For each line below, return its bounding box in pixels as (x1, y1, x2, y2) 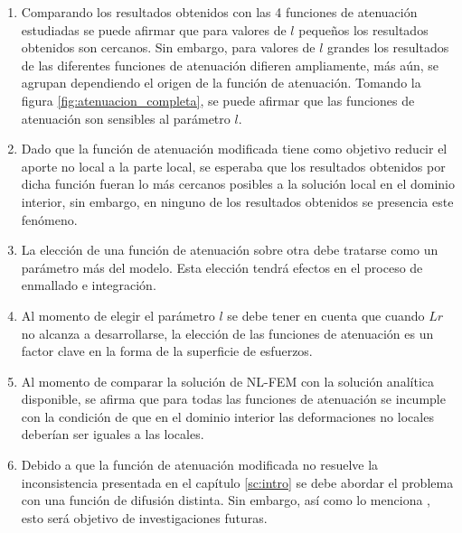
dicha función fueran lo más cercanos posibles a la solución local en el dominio (21, 174, 455, 193)
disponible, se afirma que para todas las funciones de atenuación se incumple (21, 389, 446, 408)
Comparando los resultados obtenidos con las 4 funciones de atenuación (21, 3, 418, 21)
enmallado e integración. (21, 276, 156, 295)
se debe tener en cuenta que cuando (227, 305, 425, 324)
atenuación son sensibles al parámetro (21, 108, 231, 127)
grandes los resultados (327, 38, 449, 57)
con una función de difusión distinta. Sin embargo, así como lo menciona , (21, 491, 430, 510)
